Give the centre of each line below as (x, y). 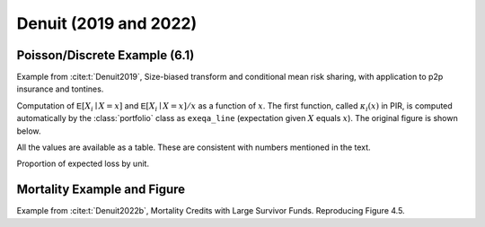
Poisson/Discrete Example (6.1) (106, 55)
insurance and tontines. (60, 89)
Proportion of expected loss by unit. (83, 164)
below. (29, 131)
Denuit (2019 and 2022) (107, 23)
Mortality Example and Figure (101, 190)
